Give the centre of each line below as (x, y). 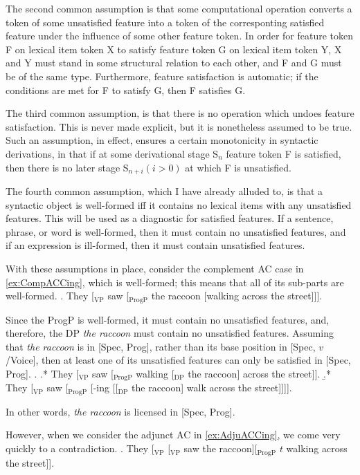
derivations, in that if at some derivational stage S (112, 153)
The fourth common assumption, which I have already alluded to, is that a (164, 190)
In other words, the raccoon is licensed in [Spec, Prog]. (120, 411)
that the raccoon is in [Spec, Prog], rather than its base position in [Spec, (161, 346)
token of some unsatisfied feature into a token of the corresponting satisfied (165, 22)
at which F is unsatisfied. (238, 167)
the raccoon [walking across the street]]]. (237, 296)
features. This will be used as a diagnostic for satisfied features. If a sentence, (170, 218)
